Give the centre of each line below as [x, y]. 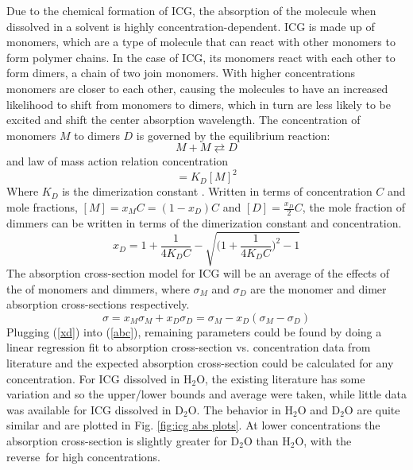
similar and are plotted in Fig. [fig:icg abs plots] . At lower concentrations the [193, 425]
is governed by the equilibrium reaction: [233, 135]
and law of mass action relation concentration [118, 161]
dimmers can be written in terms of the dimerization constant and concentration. [204, 222]
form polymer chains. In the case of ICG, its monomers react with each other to [201, 57]
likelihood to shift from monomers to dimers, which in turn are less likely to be [199, 104]
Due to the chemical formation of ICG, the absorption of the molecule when [191, 10]
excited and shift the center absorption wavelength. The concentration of [183, 120]
